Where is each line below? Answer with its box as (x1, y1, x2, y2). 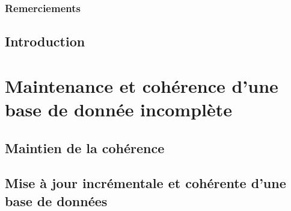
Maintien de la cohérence (5, 138, 165, 157)
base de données (5, 191, 108, 210)
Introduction (5, 32, 85, 51)
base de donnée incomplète (5, 97, 233, 121)
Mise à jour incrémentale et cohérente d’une (5, 174, 286, 192)
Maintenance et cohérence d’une (5, 73, 278, 98)
